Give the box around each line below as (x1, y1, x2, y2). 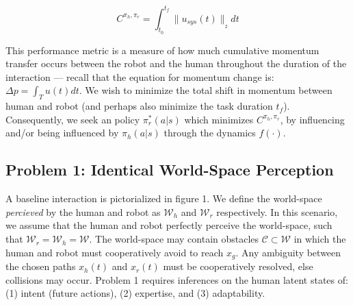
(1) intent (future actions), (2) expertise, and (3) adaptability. (5, 286, 265, 300)
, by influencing (280, 112, 345, 126)
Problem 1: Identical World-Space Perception (5, 159, 334, 180)
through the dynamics (164, 125, 256, 140)
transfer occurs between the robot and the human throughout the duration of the (5, 56, 347, 71)
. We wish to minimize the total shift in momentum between (79, 83, 332, 97)
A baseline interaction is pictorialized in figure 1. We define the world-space (5, 191, 322, 206)
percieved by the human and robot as (5, 204, 161, 219)
